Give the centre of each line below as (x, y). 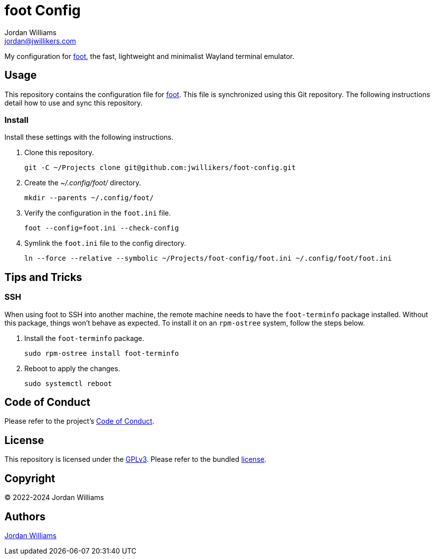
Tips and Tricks (43, 277)
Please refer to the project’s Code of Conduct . (80, 421)
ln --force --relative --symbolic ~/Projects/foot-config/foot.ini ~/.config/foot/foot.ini (208, 258)
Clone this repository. (59, 153)
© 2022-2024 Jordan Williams (54, 498)
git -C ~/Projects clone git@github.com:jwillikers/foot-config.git (160, 168)
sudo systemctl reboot (68, 383)
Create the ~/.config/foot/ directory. (83, 183)
